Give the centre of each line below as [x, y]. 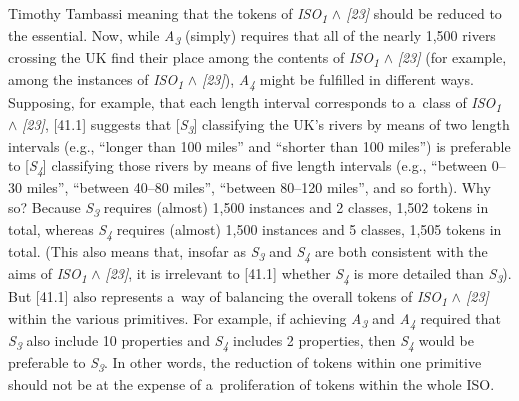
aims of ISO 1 [47, 275]
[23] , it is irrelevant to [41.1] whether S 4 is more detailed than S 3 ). [308, 275]
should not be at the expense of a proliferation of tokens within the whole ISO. [251, 384]
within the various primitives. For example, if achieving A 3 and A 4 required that [255, 319]
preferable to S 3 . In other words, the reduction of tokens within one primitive [245, 363]
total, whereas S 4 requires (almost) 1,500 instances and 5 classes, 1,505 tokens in [255, 230]
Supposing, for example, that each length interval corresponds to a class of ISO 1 [255, 103]
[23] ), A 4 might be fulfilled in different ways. [337, 81]
